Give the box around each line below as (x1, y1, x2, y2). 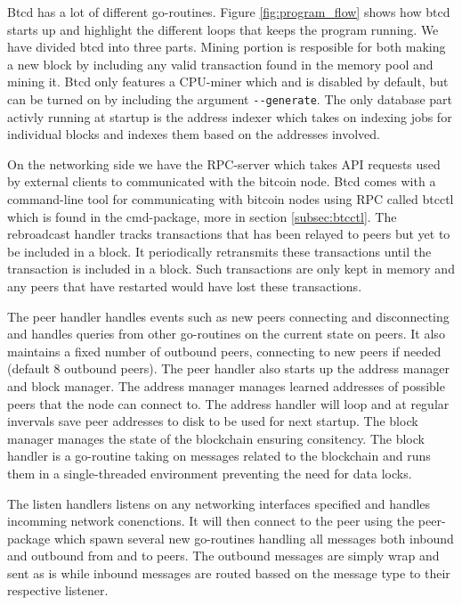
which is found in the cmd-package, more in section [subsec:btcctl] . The (7, 207, 397, 225)
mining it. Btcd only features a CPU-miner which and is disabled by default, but (7, 72, 449, 91)
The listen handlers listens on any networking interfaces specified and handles (7, 494, 431, 512)
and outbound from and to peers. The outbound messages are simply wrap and (7, 546, 440, 565)
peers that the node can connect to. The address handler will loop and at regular (7, 394, 450, 413)
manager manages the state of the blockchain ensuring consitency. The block (7, 429, 425, 447)
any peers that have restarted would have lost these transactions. (7, 276, 362, 295)
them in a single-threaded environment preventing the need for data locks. (7, 463, 412, 482)
